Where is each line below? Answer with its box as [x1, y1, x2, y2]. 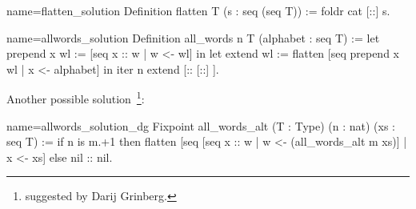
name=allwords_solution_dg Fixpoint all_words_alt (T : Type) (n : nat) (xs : [6, 117, 395, 134]
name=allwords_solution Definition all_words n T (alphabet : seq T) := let [6, 29, 380, 46]
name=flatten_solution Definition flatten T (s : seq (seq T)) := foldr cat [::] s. [6, 2, 390, 18]
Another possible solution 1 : [6, 88, 145, 107]
